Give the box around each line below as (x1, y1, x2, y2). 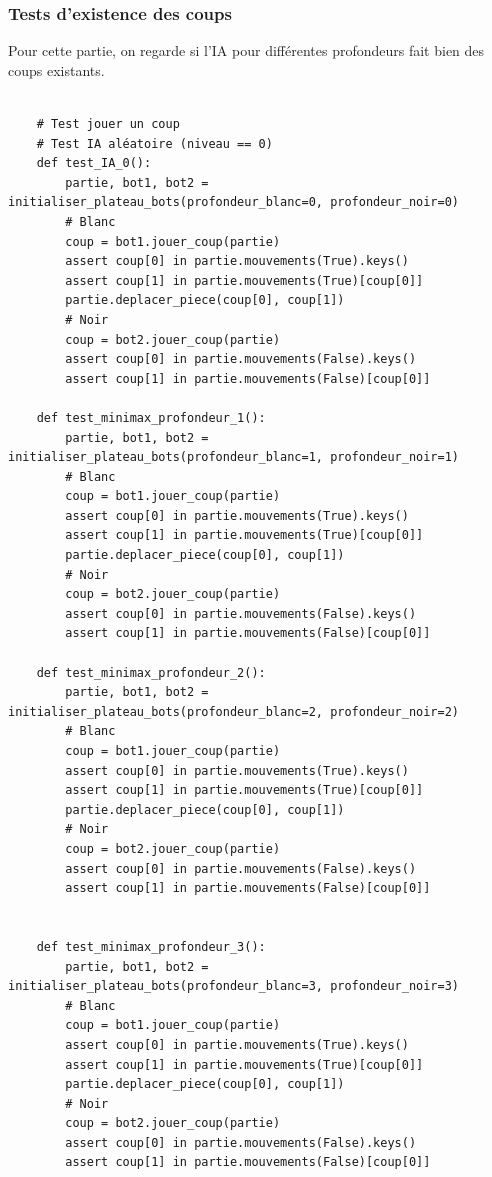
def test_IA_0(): (36, 156, 152, 171)
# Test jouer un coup (36, 117, 180, 131)
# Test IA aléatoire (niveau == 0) (36, 136, 273, 151)
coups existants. (8, 59, 105, 80)
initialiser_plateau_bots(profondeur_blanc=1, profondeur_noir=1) (8, 450, 460, 465)
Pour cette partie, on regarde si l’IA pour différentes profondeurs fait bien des (8, 40, 485, 61)
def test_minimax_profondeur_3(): (36, 939, 266, 954)
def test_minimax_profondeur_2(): (36, 665, 266, 680)
